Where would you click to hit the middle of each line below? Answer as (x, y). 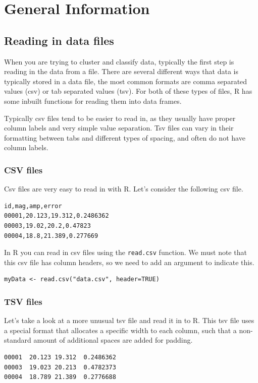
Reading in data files (59, 40)
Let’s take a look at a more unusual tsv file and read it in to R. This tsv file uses (129, 320)
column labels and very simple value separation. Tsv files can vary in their (119, 128)
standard (18, 340)
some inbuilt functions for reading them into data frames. (93, 101)
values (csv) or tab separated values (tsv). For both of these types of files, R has (128, 91)
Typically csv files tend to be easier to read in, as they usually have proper (120, 118)
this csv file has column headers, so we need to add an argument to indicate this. (129, 262)
